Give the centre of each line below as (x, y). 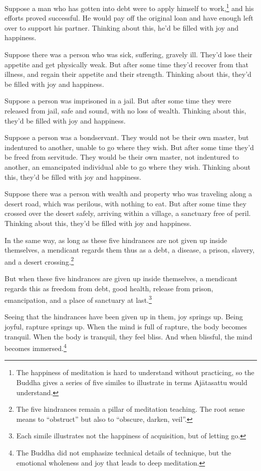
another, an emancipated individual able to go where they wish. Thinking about (127, 166)
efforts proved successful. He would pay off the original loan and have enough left (129, 18)
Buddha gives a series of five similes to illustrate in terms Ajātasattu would (132, 382)
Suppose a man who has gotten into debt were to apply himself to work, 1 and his (129, 7)
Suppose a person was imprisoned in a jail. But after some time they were (118, 101)
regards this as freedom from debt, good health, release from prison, (109, 288)
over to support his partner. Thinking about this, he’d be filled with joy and (122, 27)
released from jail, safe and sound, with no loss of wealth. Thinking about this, (125, 110)
